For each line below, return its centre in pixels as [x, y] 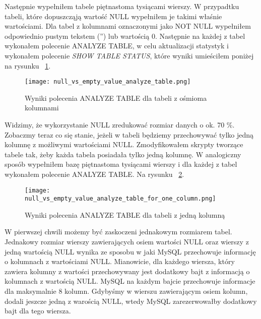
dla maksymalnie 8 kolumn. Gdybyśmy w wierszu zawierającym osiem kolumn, [126, 291]
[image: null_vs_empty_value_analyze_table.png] [108, 82]
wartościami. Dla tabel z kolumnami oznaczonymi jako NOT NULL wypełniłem [128, 26]
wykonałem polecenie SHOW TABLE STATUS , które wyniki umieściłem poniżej [129, 55]
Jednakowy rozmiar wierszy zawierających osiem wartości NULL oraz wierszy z [127, 242]
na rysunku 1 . [28, 65]
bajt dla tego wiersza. [38, 311]
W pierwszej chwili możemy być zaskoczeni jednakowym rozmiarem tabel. [118, 232]
